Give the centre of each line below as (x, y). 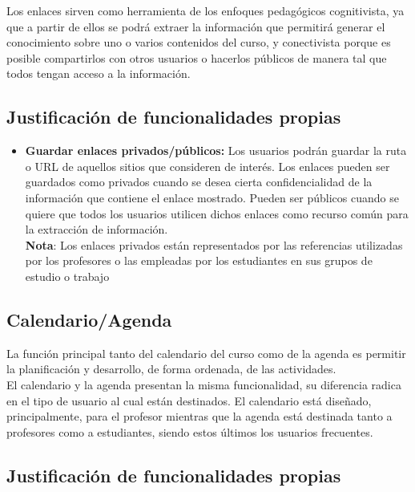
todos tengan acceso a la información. (99, 73)
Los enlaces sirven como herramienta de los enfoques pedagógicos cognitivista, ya (205, 10)
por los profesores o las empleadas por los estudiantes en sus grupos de (199, 260)
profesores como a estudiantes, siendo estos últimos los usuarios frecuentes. (190, 431)
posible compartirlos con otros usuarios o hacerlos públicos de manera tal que (197, 57)
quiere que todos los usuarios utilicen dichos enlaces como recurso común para (217, 213)
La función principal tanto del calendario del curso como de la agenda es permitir (206, 353)
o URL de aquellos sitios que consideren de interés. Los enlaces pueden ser (207, 166)
